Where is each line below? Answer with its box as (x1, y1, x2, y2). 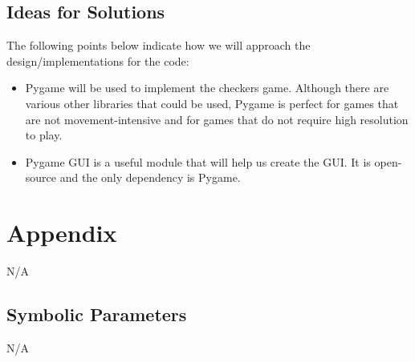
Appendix (6, 216, 117, 249)
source (25, 169, 57, 186)
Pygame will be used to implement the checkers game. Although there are (25, 79, 389, 96)
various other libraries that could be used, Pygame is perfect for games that (25, 95, 399, 111)
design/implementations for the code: (6, 52, 189, 69)
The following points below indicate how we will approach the (6, 37, 311, 54)
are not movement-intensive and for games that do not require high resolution (25, 111, 409, 127)
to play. (25, 127, 63, 143)
